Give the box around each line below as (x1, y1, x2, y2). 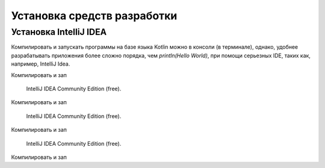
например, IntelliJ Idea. (11, 60, 70, 67)
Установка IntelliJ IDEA (11, 26, 107, 37)
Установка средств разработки (11, 9, 178, 22)
